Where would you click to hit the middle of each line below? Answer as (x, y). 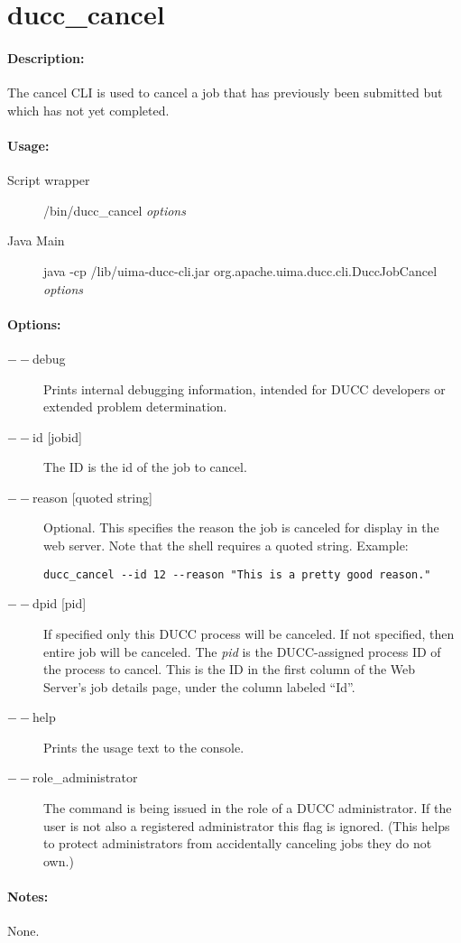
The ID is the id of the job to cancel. (145, 467)
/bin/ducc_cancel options (115, 210)
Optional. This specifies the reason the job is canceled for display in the (241, 527)
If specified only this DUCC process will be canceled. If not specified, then (249, 633)
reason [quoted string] (92, 497)
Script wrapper (49, 180)
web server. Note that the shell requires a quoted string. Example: (226, 545)
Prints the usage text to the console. (144, 747)
